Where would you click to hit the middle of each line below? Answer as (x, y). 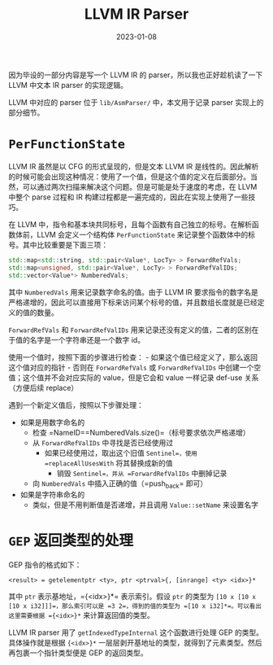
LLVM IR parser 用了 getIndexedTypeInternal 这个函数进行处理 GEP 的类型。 (136, 632)
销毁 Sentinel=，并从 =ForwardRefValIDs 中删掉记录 (142, 473)
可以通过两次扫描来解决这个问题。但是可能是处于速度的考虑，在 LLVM (140, 186)
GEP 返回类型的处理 (71, 541)
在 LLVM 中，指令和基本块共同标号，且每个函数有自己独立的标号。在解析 (130, 224)
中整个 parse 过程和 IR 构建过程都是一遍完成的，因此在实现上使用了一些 (128, 197)
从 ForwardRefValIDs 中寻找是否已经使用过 (103, 442)
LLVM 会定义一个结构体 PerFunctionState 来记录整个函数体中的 (142, 234)
